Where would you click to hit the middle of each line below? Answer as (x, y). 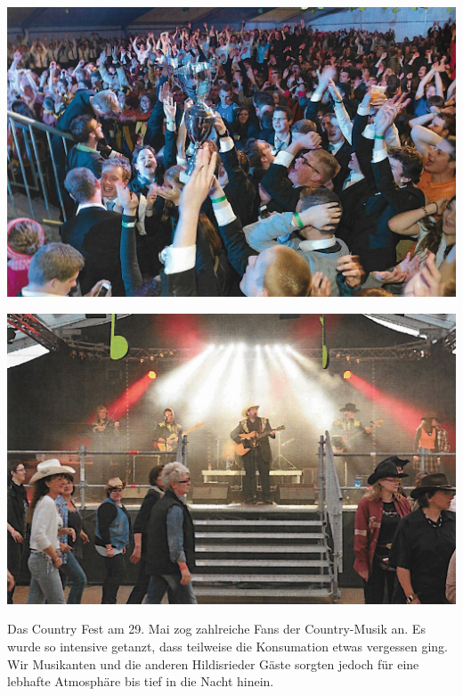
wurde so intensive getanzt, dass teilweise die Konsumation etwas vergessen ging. (227, 646)
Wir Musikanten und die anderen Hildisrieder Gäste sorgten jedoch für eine (213, 663)
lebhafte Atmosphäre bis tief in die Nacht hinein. (141, 681)
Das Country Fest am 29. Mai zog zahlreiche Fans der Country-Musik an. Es (216, 629)
